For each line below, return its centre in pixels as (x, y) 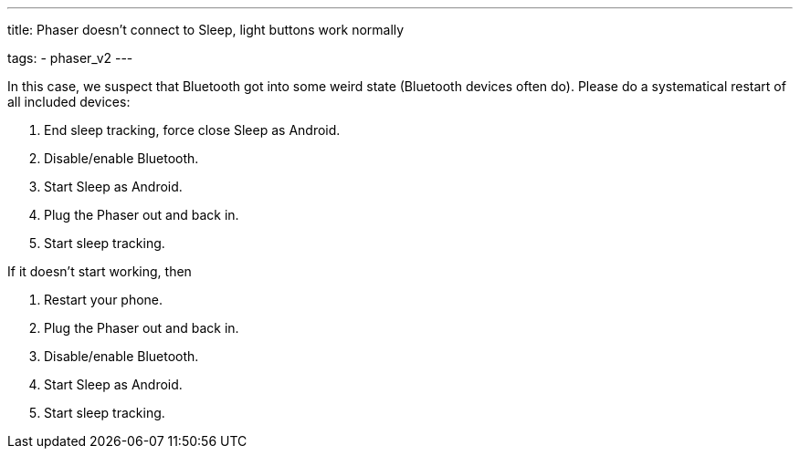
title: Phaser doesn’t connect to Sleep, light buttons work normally (206, 30)
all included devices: (69, 102)
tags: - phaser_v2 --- (70, 58)
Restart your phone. (104, 300)
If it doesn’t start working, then (100, 271)
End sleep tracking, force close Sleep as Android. (192, 130)
